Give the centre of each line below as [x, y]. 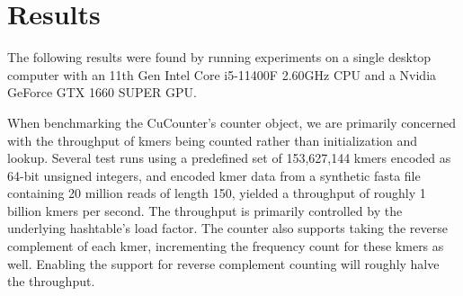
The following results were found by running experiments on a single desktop [219, 57]
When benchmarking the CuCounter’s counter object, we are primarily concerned [231, 122]
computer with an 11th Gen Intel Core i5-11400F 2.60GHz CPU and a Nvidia [222, 74]
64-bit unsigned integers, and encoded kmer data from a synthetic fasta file [214, 175]
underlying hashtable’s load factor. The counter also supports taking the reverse [227, 228]
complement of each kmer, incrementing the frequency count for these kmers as [226, 246]
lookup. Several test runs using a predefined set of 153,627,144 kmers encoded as [229, 158]
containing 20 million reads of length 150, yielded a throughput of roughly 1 [217, 193]
